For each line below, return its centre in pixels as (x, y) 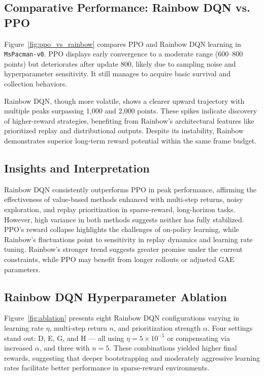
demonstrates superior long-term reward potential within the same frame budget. (130, 140)
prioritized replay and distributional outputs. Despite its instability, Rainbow (124, 131)
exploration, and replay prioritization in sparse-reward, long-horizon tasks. (120, 209)
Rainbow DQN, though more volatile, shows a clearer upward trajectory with (124, 100)
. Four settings (230, 327)
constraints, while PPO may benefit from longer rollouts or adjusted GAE (119, 259)
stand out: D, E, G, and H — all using (64, 338)
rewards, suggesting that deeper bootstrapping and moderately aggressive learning (132, 357)
